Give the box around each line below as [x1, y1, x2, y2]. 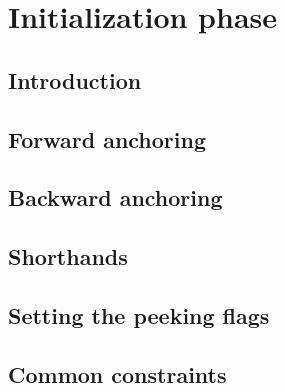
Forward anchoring [8, 123, 207, 154]
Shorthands [8, 241, 128, 272]
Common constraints [8, 358, 227, 389]
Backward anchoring [8, 182, 223, 213]
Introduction [8, 64, 142, 95]
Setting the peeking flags [8, 299, 270, 330]
